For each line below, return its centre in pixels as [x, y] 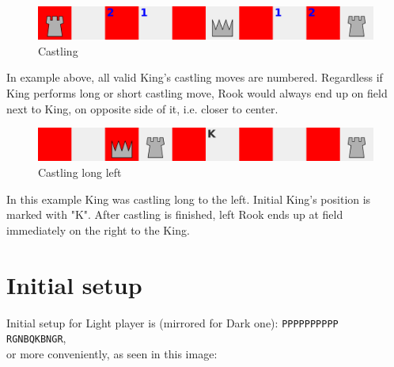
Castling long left [80, 172]
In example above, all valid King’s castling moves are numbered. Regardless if [195, 77]
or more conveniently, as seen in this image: [112, 353]
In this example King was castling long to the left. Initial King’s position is [189, 199]
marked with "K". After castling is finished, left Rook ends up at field [175, 214]
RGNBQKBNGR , [36, 338]
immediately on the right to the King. [98, 229]
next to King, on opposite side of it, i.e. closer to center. [142, 108]
